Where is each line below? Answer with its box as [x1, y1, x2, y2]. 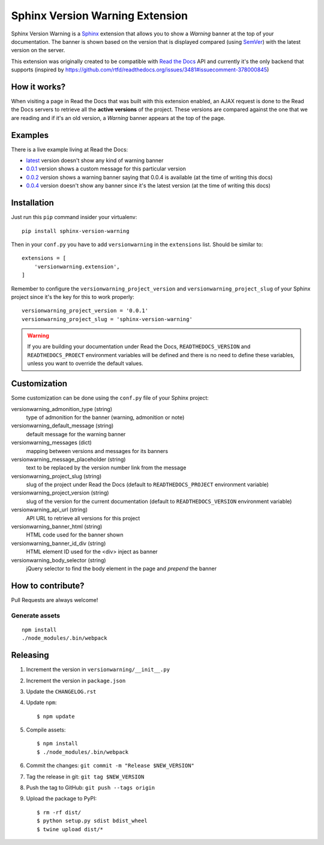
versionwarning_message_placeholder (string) [11, 456, 126, 463]
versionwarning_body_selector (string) [11, 556, 106, 564]
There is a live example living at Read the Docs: [11, 146, 128, 153]
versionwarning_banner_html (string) [11, 523, 103, 531]
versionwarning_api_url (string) [11, 506, 88, 513]
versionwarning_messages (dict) [11, 439, 92, 447]
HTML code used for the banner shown [26, 531, 124, 538]
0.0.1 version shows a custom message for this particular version [26, 165, 186, 172]
